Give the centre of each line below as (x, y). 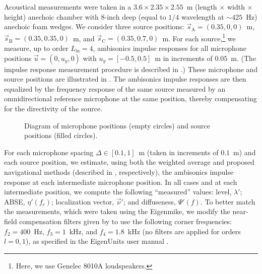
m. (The (244, 58)
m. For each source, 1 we (199, 37)
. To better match (228, 201)
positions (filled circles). (61, 135)
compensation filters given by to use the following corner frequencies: (125, 221)
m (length (202, 7)
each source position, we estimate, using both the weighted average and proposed (129, 162)
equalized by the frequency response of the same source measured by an (115, 88)
